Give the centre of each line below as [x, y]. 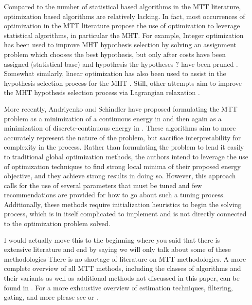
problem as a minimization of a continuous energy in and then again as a [113, 118]
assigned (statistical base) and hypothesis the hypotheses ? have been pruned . [121, 64]
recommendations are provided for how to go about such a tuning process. [115, 195]
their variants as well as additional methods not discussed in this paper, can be [122, 278]
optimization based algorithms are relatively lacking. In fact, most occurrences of [125, 16]
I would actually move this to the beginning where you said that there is [112, 239]
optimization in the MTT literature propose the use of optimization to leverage [122, 26]
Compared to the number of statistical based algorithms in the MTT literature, [123, 6]
